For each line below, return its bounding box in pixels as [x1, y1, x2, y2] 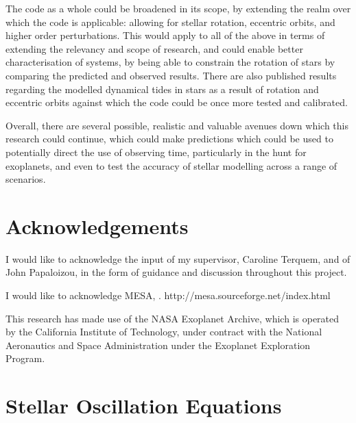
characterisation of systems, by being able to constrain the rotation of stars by [5, 55, 335, 69]
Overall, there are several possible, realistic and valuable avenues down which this [5, 118, 348, 132]
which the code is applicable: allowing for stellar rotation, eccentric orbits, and [5, 14, 335, 29]
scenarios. [5, 172, 46, 186]
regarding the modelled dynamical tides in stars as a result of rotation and [5, 81, 319, 96]
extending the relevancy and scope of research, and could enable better [5, 41, 303, 55]
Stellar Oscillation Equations [5, 392, 282, 420]
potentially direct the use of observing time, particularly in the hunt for [5, 144, 307, 159]
